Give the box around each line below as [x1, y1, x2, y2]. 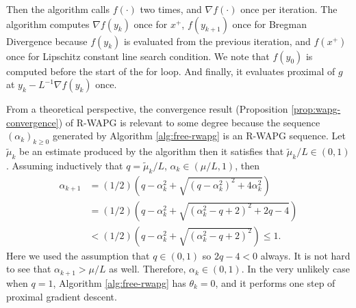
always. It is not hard [260, 248, 351, 262]
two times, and [140, 2, 202, 16]
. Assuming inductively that [6, 158, 123, 172]
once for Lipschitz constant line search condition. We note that [6, 48, 270, 63]
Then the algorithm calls [6, 2, 110, 16]
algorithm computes [6, 16, 90, 31]
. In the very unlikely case [241, 262, 351, 276]
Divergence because [6, 33, 88, 48]
